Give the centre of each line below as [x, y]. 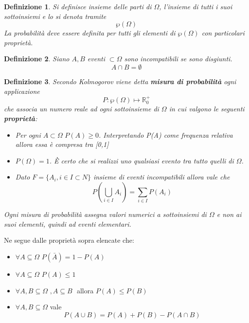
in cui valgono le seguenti [207, 109]
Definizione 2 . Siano [37, 59]
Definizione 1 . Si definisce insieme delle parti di [78, 6]
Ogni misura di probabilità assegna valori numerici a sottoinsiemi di [105, 214]
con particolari [223, 33]
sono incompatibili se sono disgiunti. [178, 59]
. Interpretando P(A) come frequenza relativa [166, 135]
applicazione [22, 91]
